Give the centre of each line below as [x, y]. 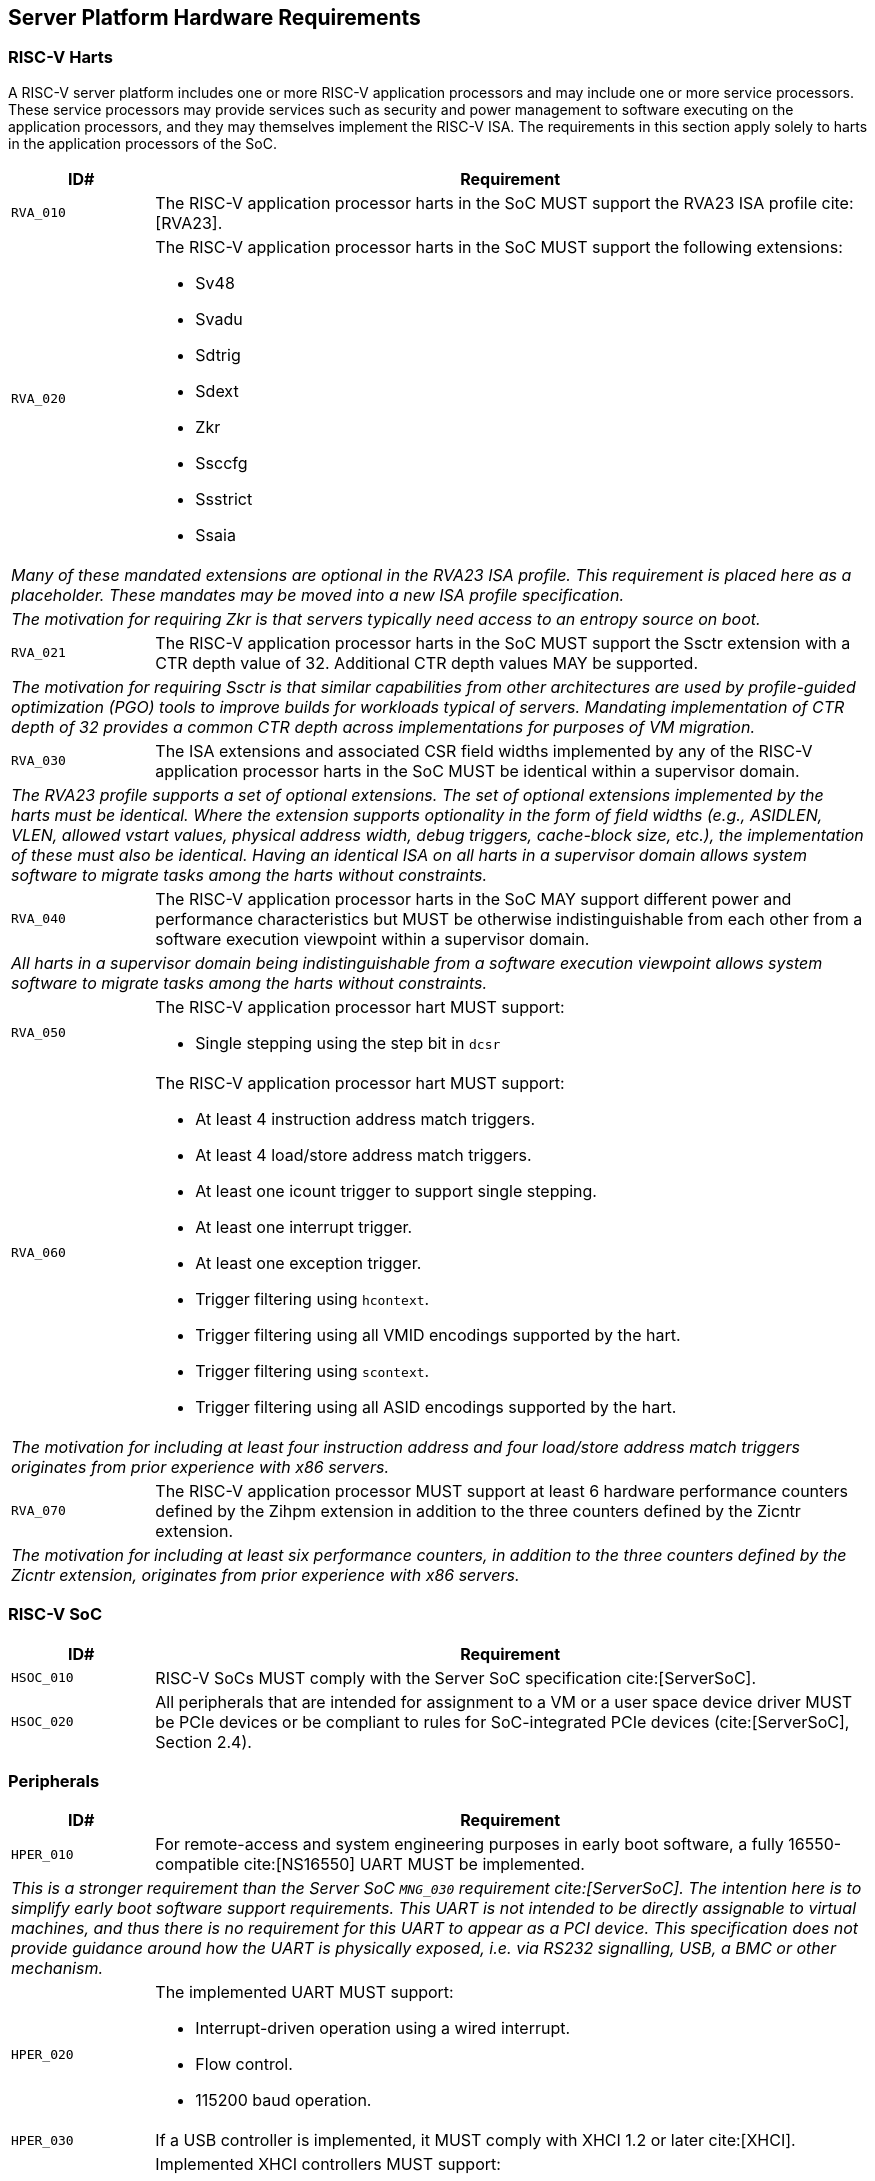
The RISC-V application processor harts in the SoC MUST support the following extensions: [499, 246]
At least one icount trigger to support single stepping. [396, 1190]
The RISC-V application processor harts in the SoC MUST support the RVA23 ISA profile [486, 202]
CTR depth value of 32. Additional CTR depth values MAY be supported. [427, 662]
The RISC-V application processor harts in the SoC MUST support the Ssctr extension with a [503, 642]
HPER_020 [42, 2054]
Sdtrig [218, 354]
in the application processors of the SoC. [142, 143]
